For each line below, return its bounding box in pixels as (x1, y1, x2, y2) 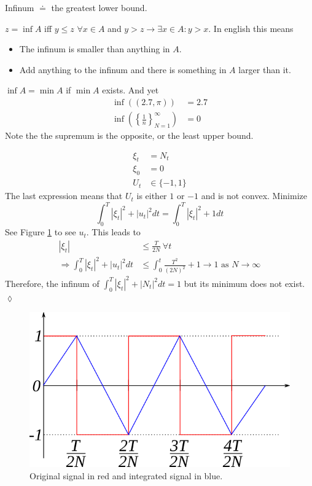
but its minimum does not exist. (184, 276, 305, 289)
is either (136, 189, 167, 202)
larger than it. (238, 63, 291, 76)
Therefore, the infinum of (5, 276, 99, 289)
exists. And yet (102, 84, 159, 96)
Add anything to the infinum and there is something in (19, 63, 227, 76)
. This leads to (86, 225, 141, 238)
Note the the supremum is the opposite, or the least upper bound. (5, 129, 254, 142)
